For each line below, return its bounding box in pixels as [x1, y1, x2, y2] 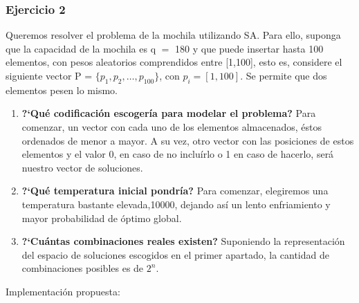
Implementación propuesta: [6, 284, 120, 298]
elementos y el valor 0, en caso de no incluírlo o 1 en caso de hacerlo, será [21, 147, 334, 161]
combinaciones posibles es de [21, 261, 144, 275]
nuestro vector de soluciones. [21, 160, 143, 174]
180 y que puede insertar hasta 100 [175, 41, 324, 55]
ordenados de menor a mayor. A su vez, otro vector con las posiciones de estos [21, 133, 354, 147]
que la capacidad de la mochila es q [6, 41, 156, 55]
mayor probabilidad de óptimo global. [21, 210, 182, 225]
